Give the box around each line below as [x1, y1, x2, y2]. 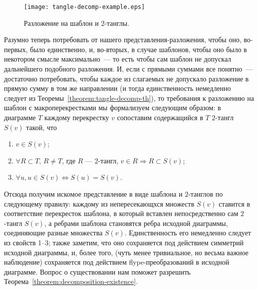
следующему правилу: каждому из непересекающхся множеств [4, 198, 194, 209]
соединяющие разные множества [4, 227, 103, 238]
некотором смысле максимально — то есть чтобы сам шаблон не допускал [4, 54, 231, 64]
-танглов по [188, 188, 223, 199]
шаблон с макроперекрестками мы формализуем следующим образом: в [4, 102, 221, 113]
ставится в [218, 198, 250, 209]
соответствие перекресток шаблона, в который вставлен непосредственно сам [4, 208, 239, 218]
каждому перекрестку [44, 112, 109, 122]
